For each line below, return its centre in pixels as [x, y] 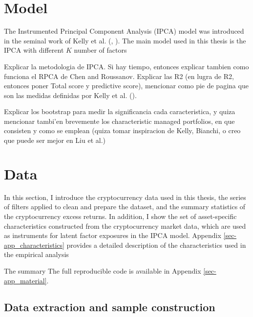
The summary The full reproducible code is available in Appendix [103, 270]
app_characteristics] [34, 245]
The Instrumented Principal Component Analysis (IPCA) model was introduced [124, 31]
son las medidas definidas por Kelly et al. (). [70, 95]
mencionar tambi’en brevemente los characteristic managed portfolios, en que [119, 121]
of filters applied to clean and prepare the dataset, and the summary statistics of [125, 207]
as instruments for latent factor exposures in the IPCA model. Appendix [113, 235]
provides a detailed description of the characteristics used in [156, 245]
